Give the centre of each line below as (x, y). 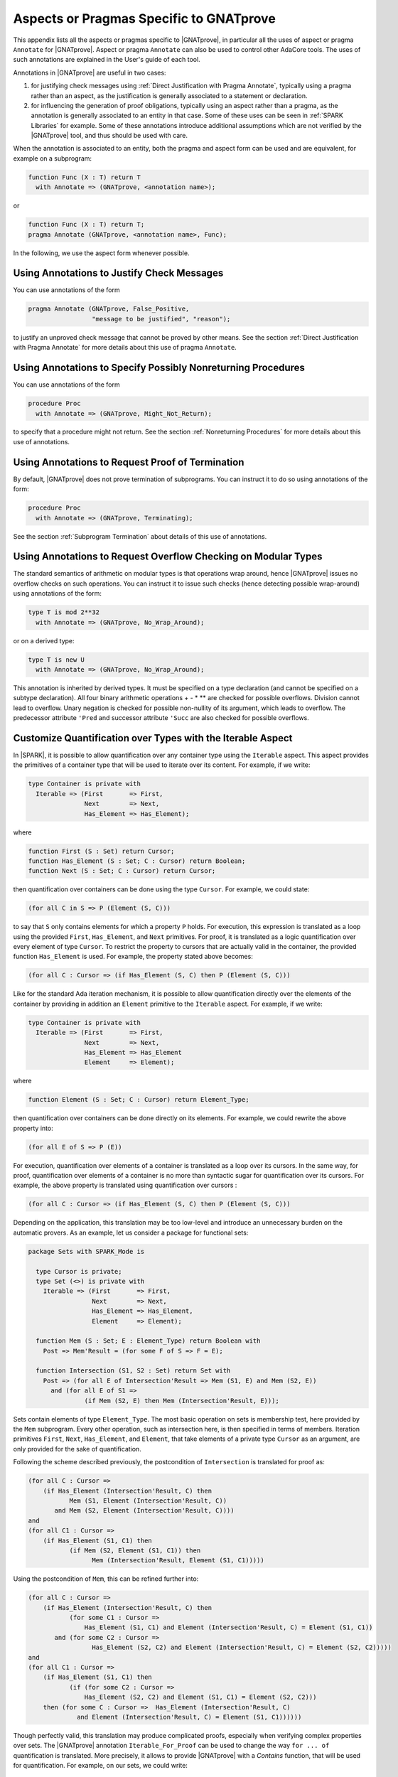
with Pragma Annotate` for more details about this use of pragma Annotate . (125, 348)
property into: (33, 1128)
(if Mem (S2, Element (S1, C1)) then (135, 1550)
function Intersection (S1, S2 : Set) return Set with (133, 1371)
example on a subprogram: (53, 158)
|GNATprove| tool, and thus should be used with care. (109, 136)
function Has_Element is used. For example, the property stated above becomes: (133, 957)
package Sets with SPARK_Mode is (86, 1251)
